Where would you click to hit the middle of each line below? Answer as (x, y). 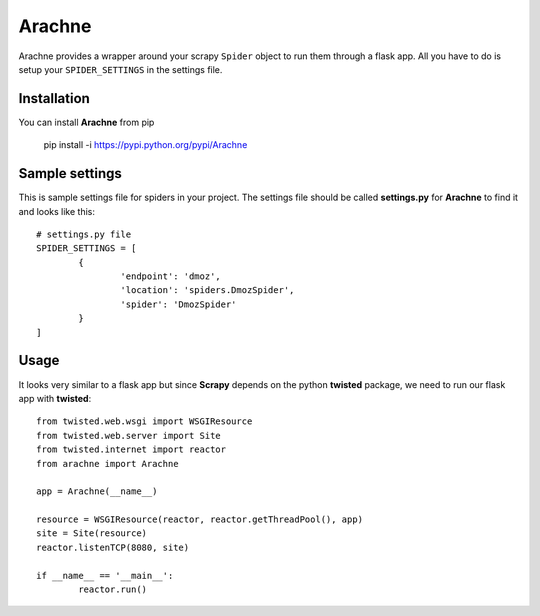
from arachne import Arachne (107, 463)
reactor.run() (113, 589)
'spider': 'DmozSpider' (178, 304)
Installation (54, 98)
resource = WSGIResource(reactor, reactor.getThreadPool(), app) (200, 519)
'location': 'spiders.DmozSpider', (207, 290)
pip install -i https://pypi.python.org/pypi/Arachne (145, 145)
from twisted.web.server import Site (129, 435)
